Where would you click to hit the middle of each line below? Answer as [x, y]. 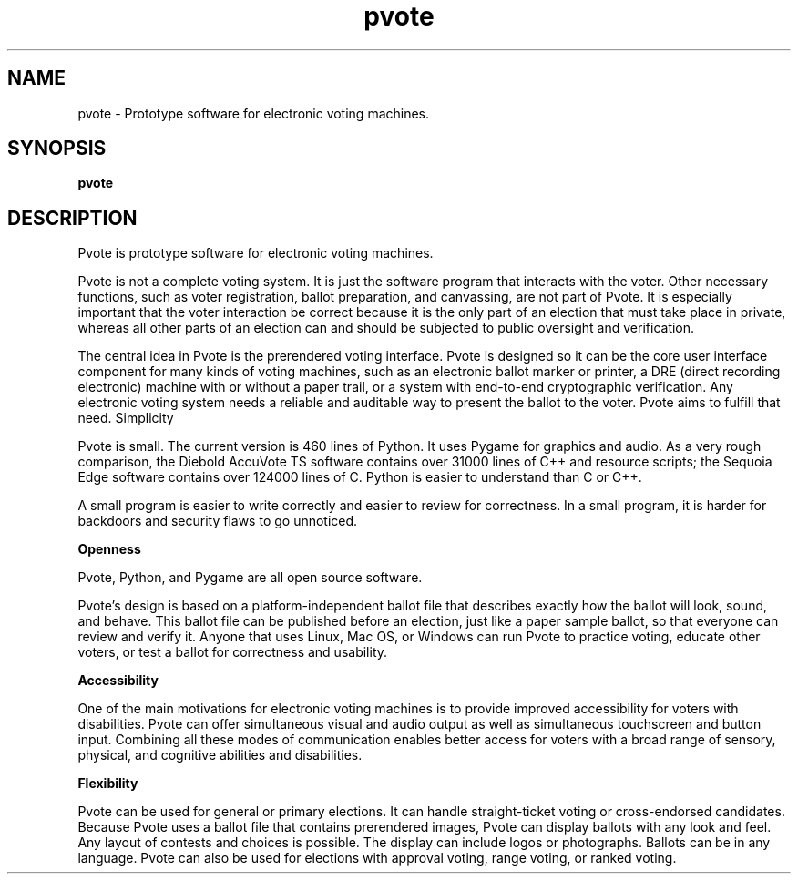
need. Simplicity [126, 418]
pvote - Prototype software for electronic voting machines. [254, 113]
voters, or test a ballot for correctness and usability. [233, 652]
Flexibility [108, 784]
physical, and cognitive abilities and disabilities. [220, 755]
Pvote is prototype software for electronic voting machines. [256, 253]
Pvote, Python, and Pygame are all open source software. [250, 578]
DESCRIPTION [72, 218]
